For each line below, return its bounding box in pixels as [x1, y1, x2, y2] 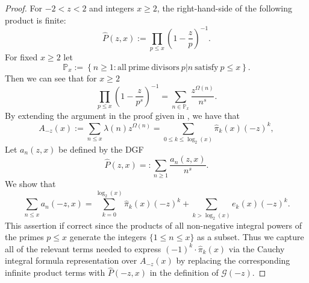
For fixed [5, 51, 38, 63]
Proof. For [5, 2, 43, 14]
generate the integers [69, 231, 147, 243]
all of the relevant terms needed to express [5, 242, 161, 255]
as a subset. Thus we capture [197, 231, 304, 243]
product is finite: [5, 13, 66, 26]
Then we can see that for [5, 71, 97, 84]
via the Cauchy [228, 242, 285, 255]
